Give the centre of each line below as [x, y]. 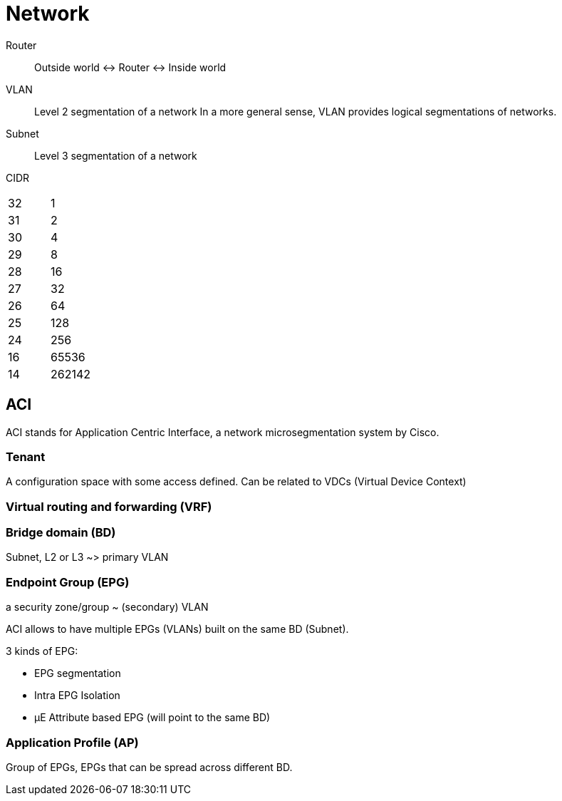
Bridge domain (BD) [61, 533]
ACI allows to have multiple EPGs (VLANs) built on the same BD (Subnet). [177, 629]
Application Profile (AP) [72, 742]
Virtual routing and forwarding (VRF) [109, 506]
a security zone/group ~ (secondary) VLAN [107, 607]
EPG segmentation [78, 673]
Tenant [26, 456]
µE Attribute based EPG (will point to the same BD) [152, 718]
